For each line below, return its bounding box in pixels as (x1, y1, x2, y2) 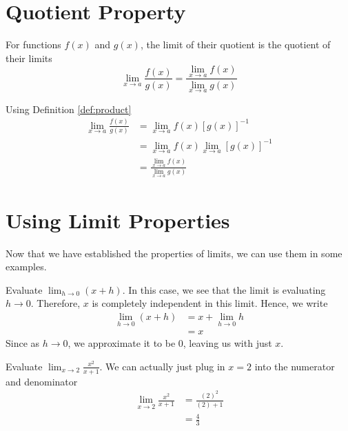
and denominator (6, 374, 78, 388)
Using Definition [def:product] (6, 101, 132, 116)
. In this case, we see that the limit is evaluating (122, 282, 326, 297)
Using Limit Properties (6, 206, 230, 234)
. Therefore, (30, 296, 81, 310)
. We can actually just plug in (99, 359, 225, 373)
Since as (6, 336, 40, 350)
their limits (6, 50, 52, 65)
